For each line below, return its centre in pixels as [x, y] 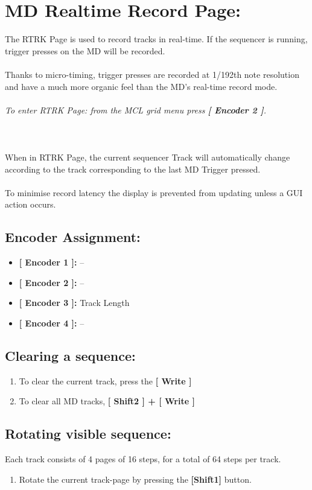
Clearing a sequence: [70, 355]
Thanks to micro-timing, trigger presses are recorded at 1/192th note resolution [152, 74]
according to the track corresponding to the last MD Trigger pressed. [133, 169]
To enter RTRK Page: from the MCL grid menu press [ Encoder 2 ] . [135, 110]
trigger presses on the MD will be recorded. [85, 50]
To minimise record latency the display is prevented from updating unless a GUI [154, 192]
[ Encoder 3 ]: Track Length [74, 303]
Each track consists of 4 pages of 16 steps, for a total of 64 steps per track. [143, 459]
